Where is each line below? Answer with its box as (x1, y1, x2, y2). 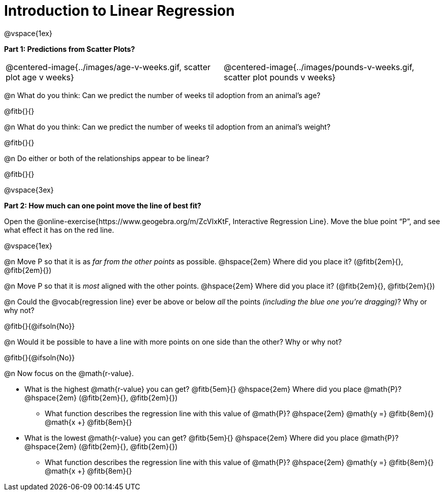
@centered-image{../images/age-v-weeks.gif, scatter (6, 61, 211, 72)
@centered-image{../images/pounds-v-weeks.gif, (224, 61, 415, 72)
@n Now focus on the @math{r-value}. (4, 368, 134, 378)
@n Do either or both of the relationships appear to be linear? (4, 153, 210, 163)
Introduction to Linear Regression (4, 2, 235, 19)
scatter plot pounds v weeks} (224, 72, 336, 82)
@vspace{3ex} (4, 185, 54, 194)
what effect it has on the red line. (4, 225, 114, 234)
